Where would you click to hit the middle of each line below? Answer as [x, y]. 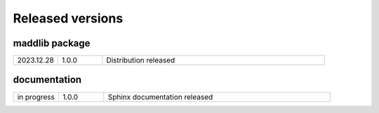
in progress [36, 97]
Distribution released [141, 60]
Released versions [68, 18]
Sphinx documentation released [160, 97]
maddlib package [52, 43]
